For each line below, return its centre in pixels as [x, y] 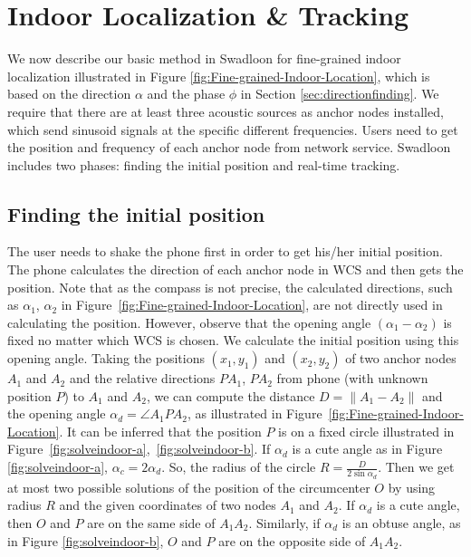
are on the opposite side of [292, 540]
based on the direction [69, 94]
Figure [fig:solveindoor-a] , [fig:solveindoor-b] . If [139, 449]
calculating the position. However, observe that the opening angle [189, 322]
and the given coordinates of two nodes [168, 505]
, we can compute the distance [231, 395]
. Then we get [416, 467]
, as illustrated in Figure [255, 413]
